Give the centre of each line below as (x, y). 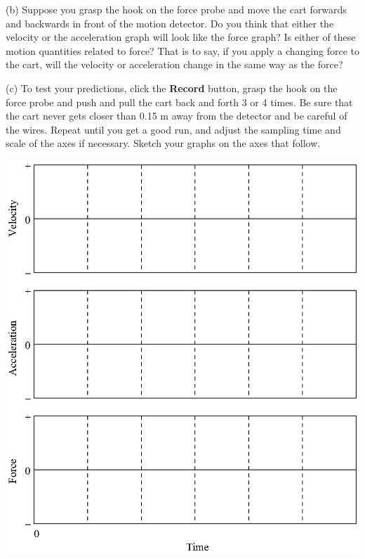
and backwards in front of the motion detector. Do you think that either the (170, 23)
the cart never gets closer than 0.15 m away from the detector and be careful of (177, 116)
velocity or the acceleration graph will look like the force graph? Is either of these (181, 37)
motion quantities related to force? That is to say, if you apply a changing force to (182, 50)
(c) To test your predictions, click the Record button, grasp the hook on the (172, 88)
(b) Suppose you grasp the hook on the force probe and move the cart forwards (176, 9)
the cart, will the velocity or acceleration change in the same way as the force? (174, 64)
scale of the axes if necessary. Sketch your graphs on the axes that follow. (163, 143)
